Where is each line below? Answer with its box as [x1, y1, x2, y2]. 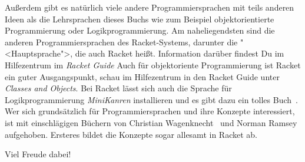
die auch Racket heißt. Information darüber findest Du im [75, 47, 284, 59]
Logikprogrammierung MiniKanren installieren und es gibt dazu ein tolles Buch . [5, 93, 298, 105]
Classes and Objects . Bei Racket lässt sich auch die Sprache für [5, 82, 232, 94]
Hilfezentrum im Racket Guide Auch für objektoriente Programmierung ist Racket [5, 58, 301, 71]
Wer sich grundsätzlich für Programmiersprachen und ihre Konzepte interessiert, [5, 105, 295, 117]
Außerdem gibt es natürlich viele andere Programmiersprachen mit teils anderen [5, 1, 294, 13]
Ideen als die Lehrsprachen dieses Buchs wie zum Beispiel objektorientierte [5, 12, 274, 25]
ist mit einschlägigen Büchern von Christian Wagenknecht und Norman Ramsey [5, 116, 297, 128]
